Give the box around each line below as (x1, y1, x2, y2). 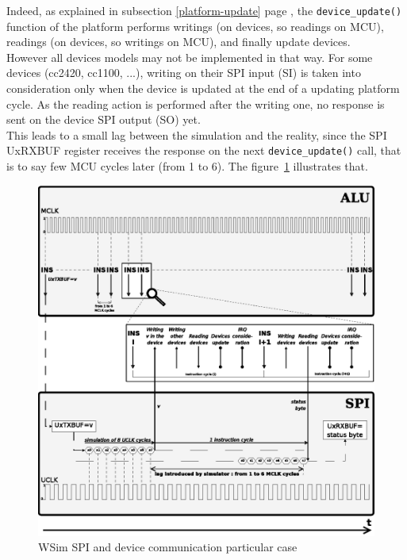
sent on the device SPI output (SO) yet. (6, 111, 201, 128)
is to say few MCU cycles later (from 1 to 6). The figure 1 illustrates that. (6, 158, 368, 175)
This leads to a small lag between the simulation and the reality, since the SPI (6, 126, 387, 143)
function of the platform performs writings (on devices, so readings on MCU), (6, 17, 384, 34)
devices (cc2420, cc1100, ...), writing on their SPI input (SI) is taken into (6, 64, 361, 81)
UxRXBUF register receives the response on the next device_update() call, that (6, 142, 401, 159)
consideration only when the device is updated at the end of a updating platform (6, 80, 400, 97)
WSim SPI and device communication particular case (38, 539, 298, 555)
